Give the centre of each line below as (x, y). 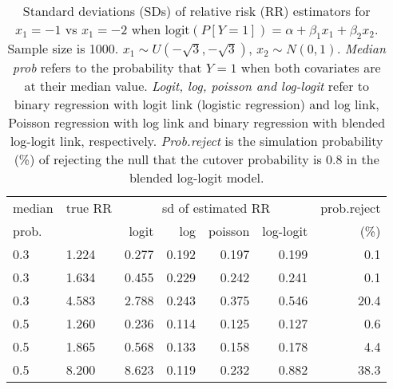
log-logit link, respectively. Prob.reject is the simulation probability (196, 141)
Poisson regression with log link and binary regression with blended (197, 123)
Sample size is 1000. (63, 49)
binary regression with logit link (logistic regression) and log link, (196, 104)
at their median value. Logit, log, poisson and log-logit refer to (196, 86)
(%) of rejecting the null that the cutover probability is (168, 159)
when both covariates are (311, 68)
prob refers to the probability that (107, 68)
